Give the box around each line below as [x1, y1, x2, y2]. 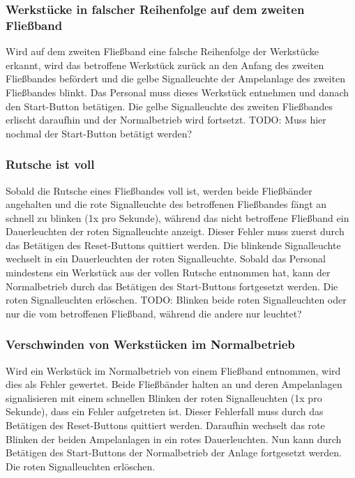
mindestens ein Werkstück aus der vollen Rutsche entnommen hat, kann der [6, 265, 331, 280]
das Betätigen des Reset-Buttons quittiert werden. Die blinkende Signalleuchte [6, 237, 341, 252]
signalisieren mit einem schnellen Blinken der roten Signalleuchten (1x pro [6, 390, 322, 405]
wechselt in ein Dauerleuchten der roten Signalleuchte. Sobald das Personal [6, 251, 326, 266]
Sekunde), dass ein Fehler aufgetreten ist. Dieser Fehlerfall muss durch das [6, 404, 324, 419]
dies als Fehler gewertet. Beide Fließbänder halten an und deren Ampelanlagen [6, 377, 342, 391]
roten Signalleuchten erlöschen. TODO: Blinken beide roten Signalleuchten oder [6, 292, 347, 307]
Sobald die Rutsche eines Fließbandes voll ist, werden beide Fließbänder [6, 183, 312, 197]
